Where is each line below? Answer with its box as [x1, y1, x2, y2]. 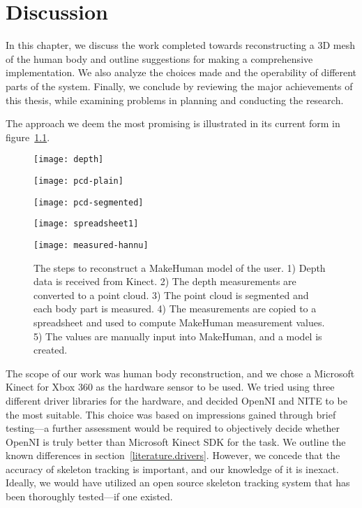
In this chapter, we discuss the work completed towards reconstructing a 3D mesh [6, 38, 355, 52]
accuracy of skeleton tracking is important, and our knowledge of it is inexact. [6, 461, 339, 476]
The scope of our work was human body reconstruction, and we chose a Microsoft [6, 365, 355, 380]
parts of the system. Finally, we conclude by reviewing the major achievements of [6, 78, 353, 93]
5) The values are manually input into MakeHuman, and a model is [33, 328, 322, 343]
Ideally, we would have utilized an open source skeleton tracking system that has [6, 475, 350, 490]
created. [33, 342, 68, 357]
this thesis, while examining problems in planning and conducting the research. [6, 92, 344, 107]
